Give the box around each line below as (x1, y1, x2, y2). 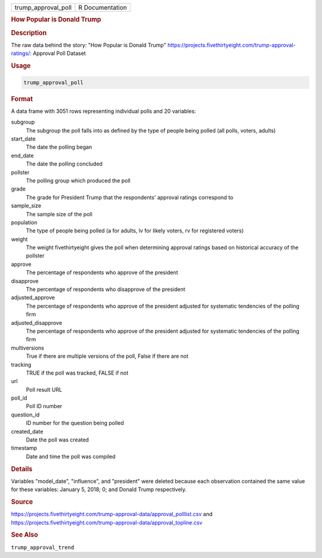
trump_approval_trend (11, 544, 75, 551)
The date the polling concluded (26, 160, 103, 167)
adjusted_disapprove (11, 319, 63, 326)
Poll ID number (26, 403, 63, 410)
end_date (11, 152, 34, 159)
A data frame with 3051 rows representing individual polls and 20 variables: (11, 108, 196, 115)
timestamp (11, 444, 38, 452)
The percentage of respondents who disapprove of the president (26, 286, 185, 293)
